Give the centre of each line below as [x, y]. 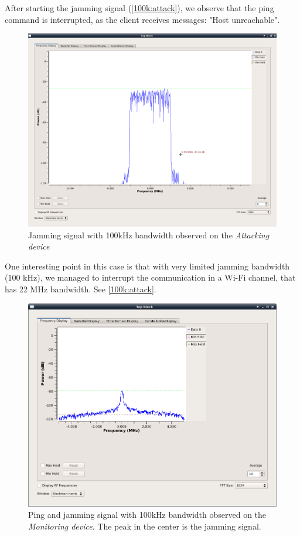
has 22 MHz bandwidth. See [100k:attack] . [81, 289]
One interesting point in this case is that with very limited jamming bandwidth [147, 266]
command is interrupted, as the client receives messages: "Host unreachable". [142, 19]
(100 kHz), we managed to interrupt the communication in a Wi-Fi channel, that [150, 277]
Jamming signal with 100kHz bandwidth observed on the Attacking [149, 235]
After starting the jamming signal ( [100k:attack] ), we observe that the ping [139, 8]
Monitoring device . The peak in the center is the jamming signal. [145, 526]
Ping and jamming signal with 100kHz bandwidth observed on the [147, 515]
